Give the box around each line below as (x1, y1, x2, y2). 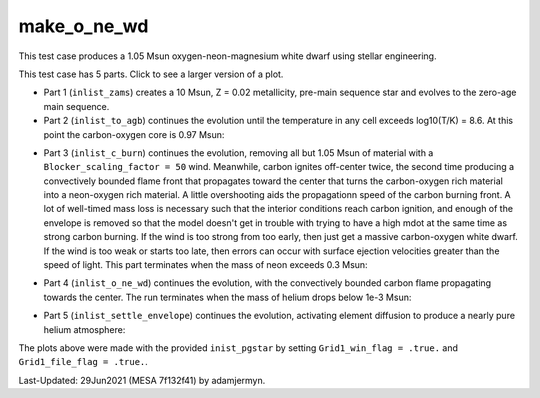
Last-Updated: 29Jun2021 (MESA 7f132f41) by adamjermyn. (18, 374, 266, 386)
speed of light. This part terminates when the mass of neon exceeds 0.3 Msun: (43, 259, 369, 271)
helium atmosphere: (43, 323, 126, 335)
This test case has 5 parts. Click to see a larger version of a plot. (18, 68, 284, 80)
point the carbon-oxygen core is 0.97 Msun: (43, 128, 225, 140)
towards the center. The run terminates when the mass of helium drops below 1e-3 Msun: (43, 291, 412, 303)
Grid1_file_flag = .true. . (18, 356, 149, 368)
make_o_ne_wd (18, 15, 149, 37)
